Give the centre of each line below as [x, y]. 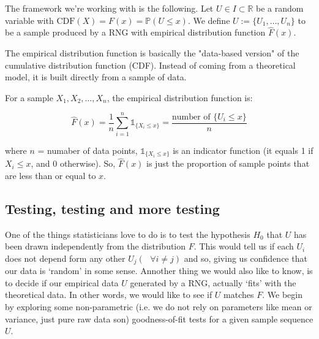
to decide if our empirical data [62, 282]
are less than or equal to [51, 175]
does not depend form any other [65, 258]
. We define [209, 20]
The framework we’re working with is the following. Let [109, 8]
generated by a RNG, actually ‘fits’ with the [213, 282]
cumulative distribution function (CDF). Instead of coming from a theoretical [150, 65]
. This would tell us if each [244, 246]
